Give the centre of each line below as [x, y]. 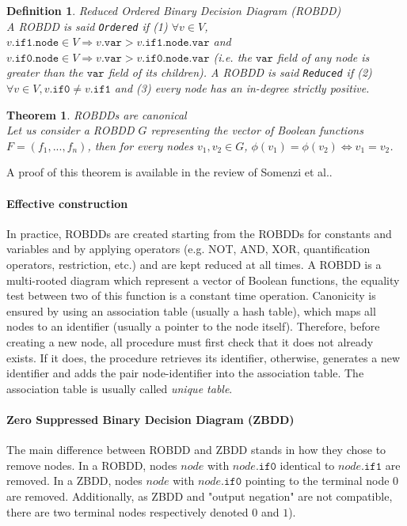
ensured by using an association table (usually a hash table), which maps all [191, 310]
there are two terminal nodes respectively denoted [127, 511]
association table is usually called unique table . [120, 388]
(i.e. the [232, 57]
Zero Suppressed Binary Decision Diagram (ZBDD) [150, 419]
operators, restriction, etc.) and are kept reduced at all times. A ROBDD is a [194, 265]
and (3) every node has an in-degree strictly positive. [242, 88]
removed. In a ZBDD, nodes [74, 481]
